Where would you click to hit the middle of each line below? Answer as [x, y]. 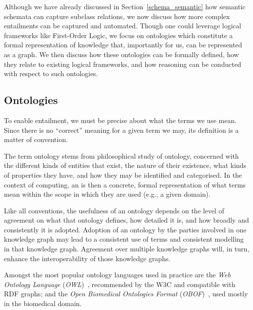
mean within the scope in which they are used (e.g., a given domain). [107, 194]
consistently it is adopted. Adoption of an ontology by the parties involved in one [125, 229]
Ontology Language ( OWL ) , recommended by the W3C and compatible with [120, 284]
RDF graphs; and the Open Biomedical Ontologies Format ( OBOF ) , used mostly [126, 294]
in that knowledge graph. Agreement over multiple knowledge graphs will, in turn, [127, 249]
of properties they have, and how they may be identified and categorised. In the [123, 175]
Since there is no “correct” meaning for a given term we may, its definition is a [121, 130]
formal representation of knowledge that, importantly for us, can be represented [123, 45]
